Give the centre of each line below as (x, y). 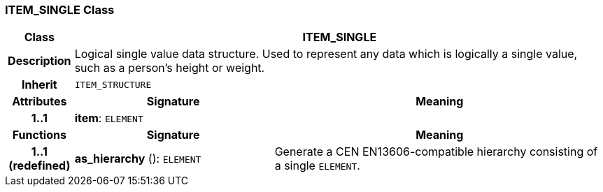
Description (40, 61)
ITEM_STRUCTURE (113, 84)
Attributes (40, 102)
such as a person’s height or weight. (170, 68)
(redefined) (40, 166)
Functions (39, 135)
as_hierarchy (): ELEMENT (138, 159)
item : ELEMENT (109, 118)
